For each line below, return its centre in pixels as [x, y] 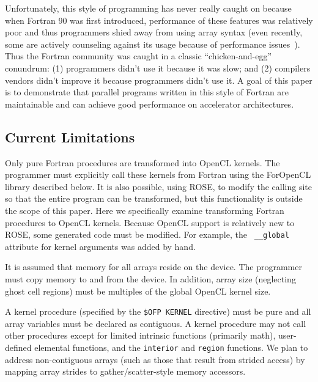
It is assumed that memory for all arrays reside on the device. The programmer [153, 267]
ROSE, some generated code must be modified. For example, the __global [147, 234]
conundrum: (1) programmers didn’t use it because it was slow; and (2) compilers [158, 68]
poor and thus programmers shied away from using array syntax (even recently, [154, 32]
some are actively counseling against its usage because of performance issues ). [153, 44]
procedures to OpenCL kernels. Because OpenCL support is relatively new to [150, 222]
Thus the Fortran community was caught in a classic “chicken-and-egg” [139, 56]
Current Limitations [70, 137]
